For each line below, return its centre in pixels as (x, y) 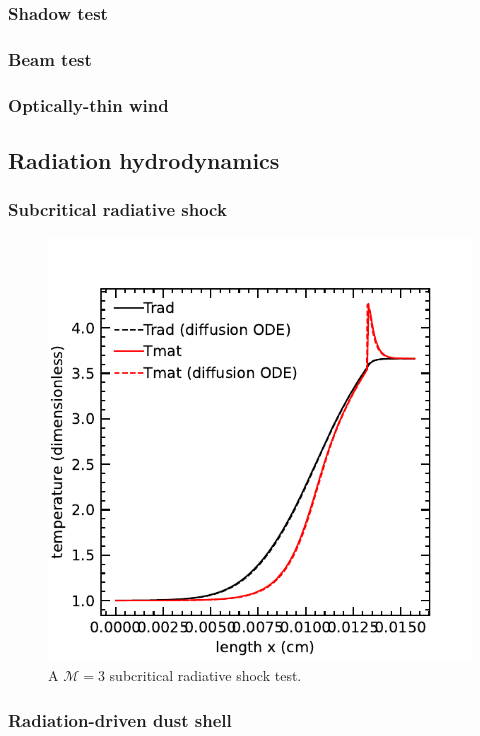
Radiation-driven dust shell (120, 719)
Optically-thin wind (88, 104)
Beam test (50, 58)
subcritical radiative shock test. (205, 675)
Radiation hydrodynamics (144, 159)
